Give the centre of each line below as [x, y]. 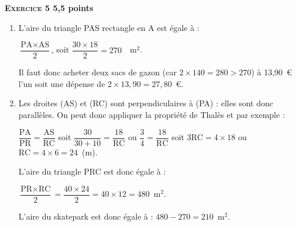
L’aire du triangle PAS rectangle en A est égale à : [109, 27]
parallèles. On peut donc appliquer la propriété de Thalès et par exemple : [152, 115]
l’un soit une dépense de [62, 83]
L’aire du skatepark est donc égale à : [86, 216]
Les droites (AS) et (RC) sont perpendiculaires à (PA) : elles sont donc [146, 103]
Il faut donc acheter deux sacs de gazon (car [97, 72]
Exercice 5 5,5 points [49, 8]
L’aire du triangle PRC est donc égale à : [92, 171]
